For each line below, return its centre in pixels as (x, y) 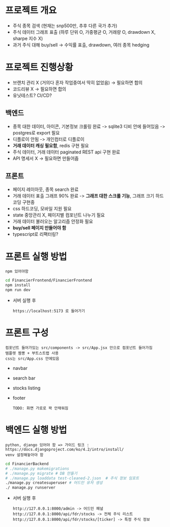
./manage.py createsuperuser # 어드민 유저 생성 (54, 483)
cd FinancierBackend (27, 464)
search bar (24, 378)
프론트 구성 (27, 333)
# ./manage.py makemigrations (37, 469)
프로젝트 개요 (31, 10)
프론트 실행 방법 (36, 257)
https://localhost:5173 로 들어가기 (49, 311)
